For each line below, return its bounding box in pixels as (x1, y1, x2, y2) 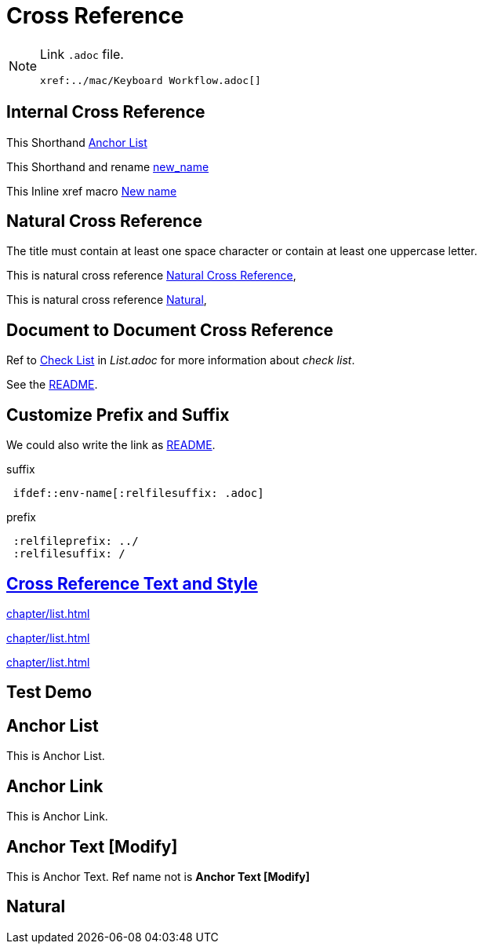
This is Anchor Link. (6, 809, 108, 824)
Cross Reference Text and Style (6, 573, 258, 594)
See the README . (6, 378, 98, 392)
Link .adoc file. (40, 46, 124, 62)
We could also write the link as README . (6, 438, 216, 452)
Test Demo (6, 682, 93, 703)
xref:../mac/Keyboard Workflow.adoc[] (40, 74, 261, 86)
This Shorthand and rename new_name (6, 159, 209, 174)
